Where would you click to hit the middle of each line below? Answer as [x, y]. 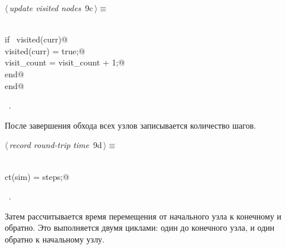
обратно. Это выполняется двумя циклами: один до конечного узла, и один [140, 227]
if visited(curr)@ [36, 39]
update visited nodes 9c [51, 8]
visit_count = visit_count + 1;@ [65, 62]
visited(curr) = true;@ [45, 50]
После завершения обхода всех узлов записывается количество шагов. [131, 125]
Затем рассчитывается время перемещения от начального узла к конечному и [143, 216]
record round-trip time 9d [56, 145]
